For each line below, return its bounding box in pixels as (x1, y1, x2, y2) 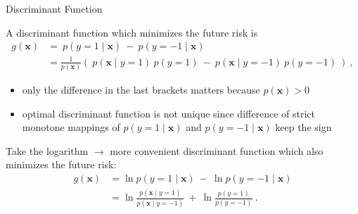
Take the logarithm (6, 143, 89, 158)
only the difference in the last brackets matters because (22, 82, 260, 97)
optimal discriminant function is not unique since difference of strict (22, 106, 315, 120)
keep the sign (275, 120, 332, 134)
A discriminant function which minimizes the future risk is (6, 25, 258, 39)
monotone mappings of (22, 120, 120, 134)
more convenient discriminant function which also (110, 143, 324, 158)
